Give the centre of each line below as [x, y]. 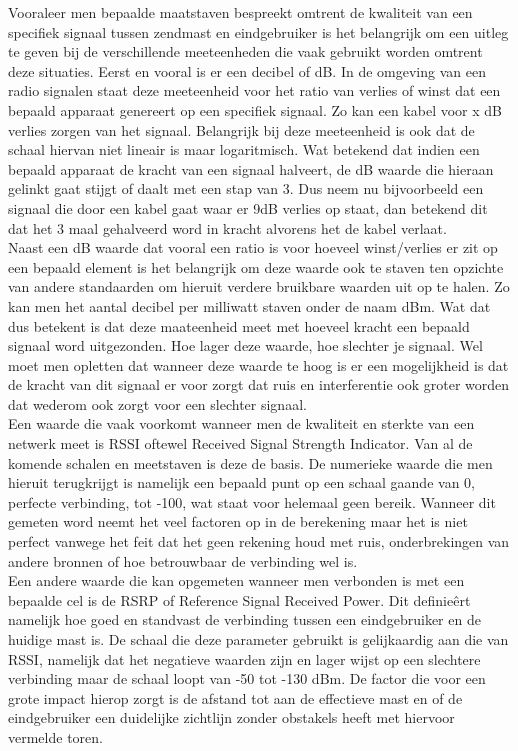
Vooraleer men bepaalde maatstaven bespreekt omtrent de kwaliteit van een [240, 12]
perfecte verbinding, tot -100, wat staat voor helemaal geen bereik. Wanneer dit [252, 501]
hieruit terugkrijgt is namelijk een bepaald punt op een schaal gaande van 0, [241, 482]
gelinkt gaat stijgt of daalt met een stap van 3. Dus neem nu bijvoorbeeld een [246, 188]
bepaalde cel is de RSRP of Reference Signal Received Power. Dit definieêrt [239, 599]
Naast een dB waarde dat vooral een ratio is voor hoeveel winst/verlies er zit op [253, 247]
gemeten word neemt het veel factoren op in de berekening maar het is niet [238, 521]
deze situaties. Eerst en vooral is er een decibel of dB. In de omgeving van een [247, 70]
